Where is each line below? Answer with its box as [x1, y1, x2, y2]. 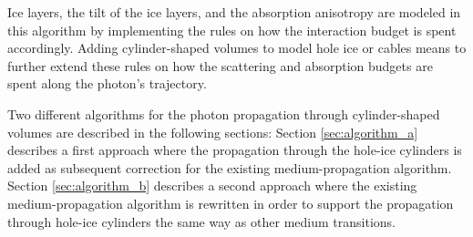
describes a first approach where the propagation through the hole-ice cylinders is [7, 140, 462, 160]
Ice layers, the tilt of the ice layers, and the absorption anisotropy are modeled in [7, 3, 461, 21]
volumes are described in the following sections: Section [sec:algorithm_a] [7, 122, 418, 141]
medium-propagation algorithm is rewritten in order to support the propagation [7, 193, 454, 212]
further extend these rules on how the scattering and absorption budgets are [7, 56, 433, 75]
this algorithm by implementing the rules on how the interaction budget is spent [7, 20, 457, 39]
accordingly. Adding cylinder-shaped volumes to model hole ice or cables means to [7, 38, 467, 57]
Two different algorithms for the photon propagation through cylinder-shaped [7, 104, 440, 123]
